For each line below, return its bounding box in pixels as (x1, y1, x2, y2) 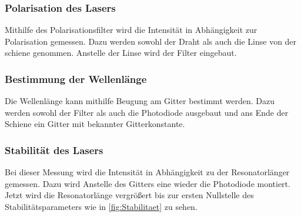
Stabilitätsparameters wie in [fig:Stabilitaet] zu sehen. (5, 201, 198, 212)
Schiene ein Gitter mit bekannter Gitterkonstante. (5, 118, 185, 130)
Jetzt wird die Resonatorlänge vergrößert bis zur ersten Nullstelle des (5, 189, 254, 201)
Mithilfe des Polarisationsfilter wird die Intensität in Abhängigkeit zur (5, 24, 257, 36)
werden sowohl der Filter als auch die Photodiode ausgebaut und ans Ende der (5, 106, 289, 118)
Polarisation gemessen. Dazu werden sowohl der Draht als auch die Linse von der (5, 35, 297, 47)
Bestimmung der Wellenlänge (5, 71, 147, 86)
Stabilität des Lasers (5, 142, 103, 157)
